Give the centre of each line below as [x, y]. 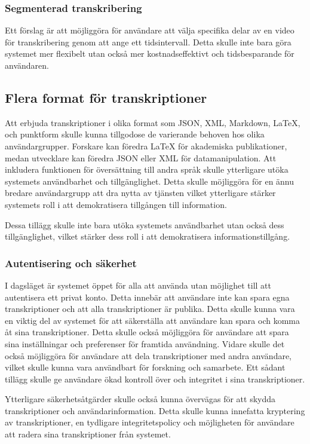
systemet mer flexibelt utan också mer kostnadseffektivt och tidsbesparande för [150, 53]
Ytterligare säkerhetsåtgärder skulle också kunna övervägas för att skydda [140, 399]
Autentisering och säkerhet [71, 263]
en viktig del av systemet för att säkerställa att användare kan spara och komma [153, 320]
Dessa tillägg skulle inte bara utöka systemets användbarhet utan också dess [145, 224]
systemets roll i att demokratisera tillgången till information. [116, 204]
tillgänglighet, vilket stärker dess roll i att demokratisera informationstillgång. [148, 236]
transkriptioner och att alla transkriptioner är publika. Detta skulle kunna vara [150, 309]
